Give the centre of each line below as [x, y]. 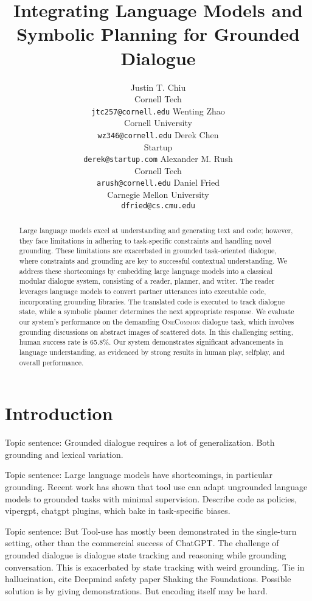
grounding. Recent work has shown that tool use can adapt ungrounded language [156, 487]
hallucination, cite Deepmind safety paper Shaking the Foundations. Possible [148, 579]
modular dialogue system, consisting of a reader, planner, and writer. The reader [147, 281]
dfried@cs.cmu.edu [158, 206]
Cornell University [158, 123]
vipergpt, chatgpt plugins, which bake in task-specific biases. [118, 511]
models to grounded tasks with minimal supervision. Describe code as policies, [151, 498]
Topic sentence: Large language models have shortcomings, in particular [139, 475]
